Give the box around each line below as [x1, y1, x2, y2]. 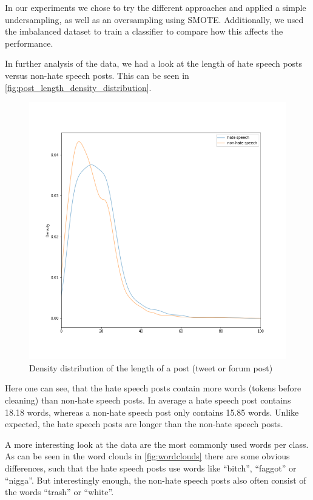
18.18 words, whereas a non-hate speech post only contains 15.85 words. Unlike [5, 405, 299, 418]
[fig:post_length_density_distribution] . [5, 81, 152, 93]
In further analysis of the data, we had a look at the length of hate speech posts [5, 57, 303, 70]
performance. [5, 36, 53, 49]
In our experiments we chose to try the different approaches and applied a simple [5, 1, 306, 13]
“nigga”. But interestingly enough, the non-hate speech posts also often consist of [5, 473, 306, 486]
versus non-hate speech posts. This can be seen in [5, 69, 189, 81]
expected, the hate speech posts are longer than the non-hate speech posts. [5, 417, 283, 430]
